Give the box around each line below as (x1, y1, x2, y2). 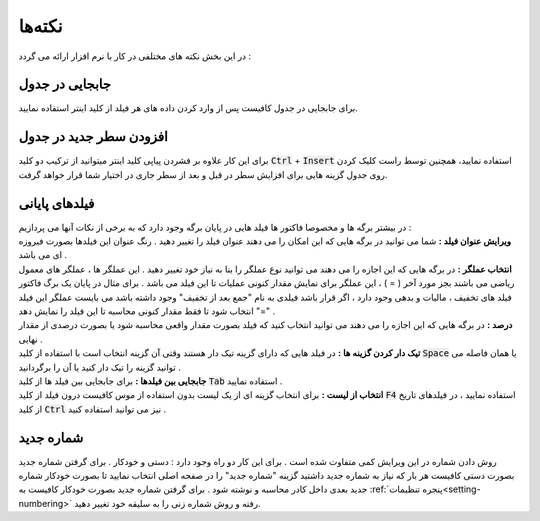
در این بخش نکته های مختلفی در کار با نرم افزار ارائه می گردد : (18, 50, 252, 62)
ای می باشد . (18, 249, 68, 261)
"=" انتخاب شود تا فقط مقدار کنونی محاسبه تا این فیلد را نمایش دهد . (18, 305, 276, 317)
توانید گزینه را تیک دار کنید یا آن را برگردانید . (18, 361, 182, 373)
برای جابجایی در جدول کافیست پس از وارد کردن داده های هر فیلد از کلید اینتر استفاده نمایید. (18, 102, 359, 114)
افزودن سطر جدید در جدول (18, 128, 169, 145)
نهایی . (18, 333, 44, 345)
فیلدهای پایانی (18, 195, 95, 212)
